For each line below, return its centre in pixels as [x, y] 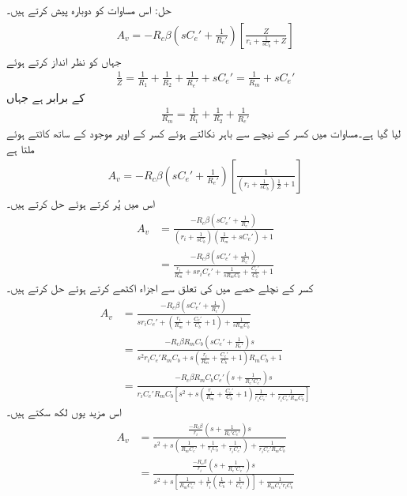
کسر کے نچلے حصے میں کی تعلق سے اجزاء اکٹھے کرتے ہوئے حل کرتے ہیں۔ [160, 288]
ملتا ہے [21, 148]
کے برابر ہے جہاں [46, 97]
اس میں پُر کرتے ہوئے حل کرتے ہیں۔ [81, 203]
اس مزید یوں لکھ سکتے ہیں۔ [64, 411]
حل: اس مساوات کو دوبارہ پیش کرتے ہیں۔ [89, 9]
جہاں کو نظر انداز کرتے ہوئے [64, 60]
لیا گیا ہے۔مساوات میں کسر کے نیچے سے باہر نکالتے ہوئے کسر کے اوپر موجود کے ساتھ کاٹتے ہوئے [203, 133]
